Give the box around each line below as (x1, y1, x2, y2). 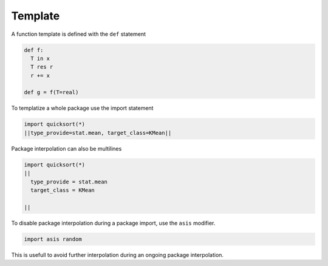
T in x (30, 55, 50, 62)
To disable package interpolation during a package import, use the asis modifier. (11, 219, 216, 227)
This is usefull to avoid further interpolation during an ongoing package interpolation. (11, 251, 224, 258)
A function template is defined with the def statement (11, 30, 146, 38)
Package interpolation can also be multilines (11, 145, 122, 152)
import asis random (24, 236, 82, 242)
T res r (30, 64, 53, 70)
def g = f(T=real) (24, 89, 79, 96)
